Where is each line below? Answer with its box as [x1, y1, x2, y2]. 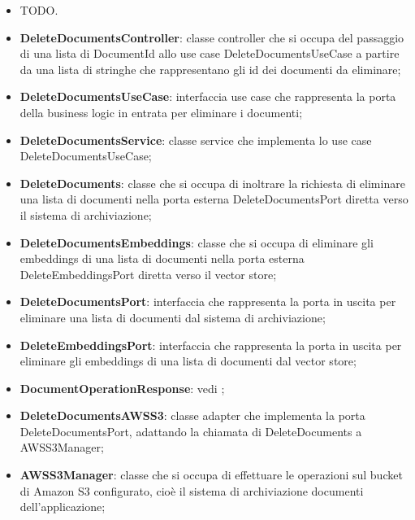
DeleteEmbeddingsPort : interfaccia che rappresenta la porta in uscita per [19, 336, 402, 353]
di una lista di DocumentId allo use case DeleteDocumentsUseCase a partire [19, 45, 400, 62]
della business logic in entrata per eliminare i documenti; [19, 103, 303, 120]
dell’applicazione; [19, 498, 106, 515]
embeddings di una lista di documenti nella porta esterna [19, 250, 305, 267]
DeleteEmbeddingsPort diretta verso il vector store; [19, 265, 277, 282]
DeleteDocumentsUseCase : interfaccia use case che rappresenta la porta [19, 88, 396, 105]
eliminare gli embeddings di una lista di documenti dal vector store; [19, 352, 357, 369]
